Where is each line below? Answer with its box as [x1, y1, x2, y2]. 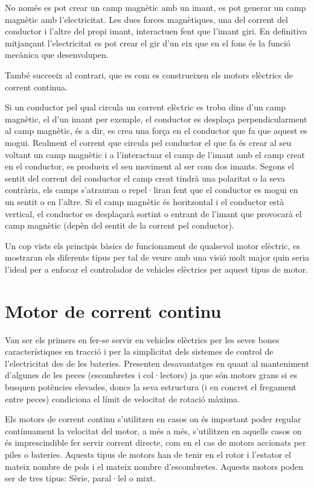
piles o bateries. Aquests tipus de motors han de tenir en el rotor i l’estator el [5, 448, 292, 460]
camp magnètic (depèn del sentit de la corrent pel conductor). [5, 219, 234, 232]
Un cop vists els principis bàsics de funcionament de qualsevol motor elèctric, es [5, 239, 300, 252]
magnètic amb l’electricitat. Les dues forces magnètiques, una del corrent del [5, 13, 288, 25]
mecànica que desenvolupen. [5, 48, 109, 61]
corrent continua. [5, 80, 68, 93]
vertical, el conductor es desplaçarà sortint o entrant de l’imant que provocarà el [5, 207, 302, 220]
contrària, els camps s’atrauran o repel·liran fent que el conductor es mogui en [5, 183, 298, 196]
